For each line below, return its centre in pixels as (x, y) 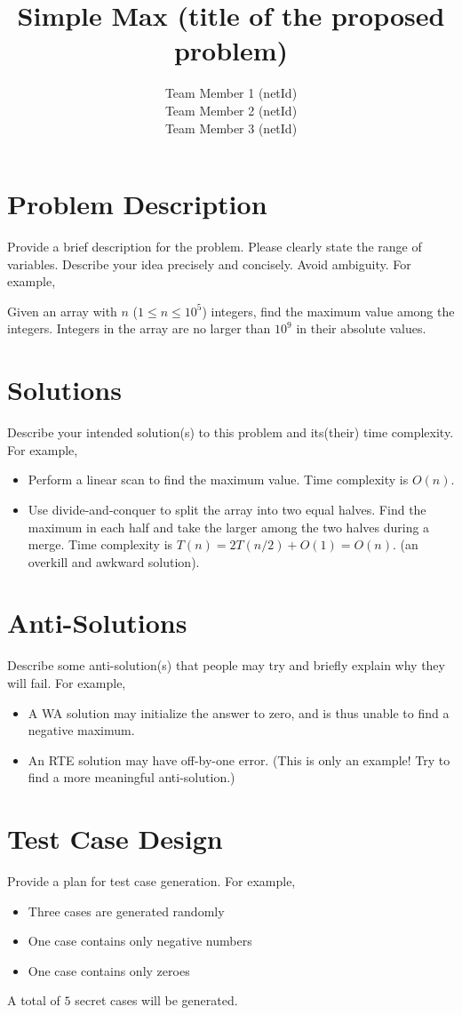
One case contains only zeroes (109, 970)
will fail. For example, (67, 683)
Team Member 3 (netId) (231, 128)
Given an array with (62, 311)
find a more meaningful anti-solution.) (131, 777)
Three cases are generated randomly (126, 911)
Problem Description (137, 204)
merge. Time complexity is (100, 544)
